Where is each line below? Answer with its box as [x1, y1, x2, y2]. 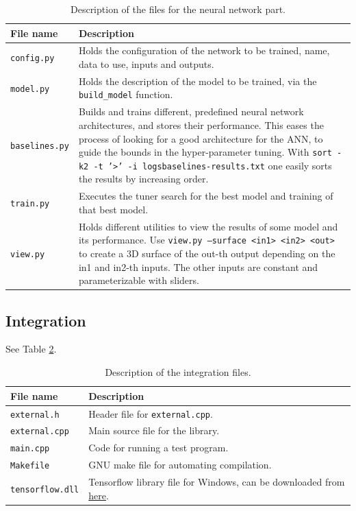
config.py [10, 54, 55, 64]
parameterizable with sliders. [78, 273, 199, 287]
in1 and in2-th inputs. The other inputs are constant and [78, 259, 318, 274]
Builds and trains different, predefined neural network [78, 104, 304, 119]
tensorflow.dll [10, 484, 79, 495]
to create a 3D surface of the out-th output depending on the [78, 246, 335, 260]
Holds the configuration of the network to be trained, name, [78, 43, 330, 58]
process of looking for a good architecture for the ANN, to [78, 131, 323, 145]
